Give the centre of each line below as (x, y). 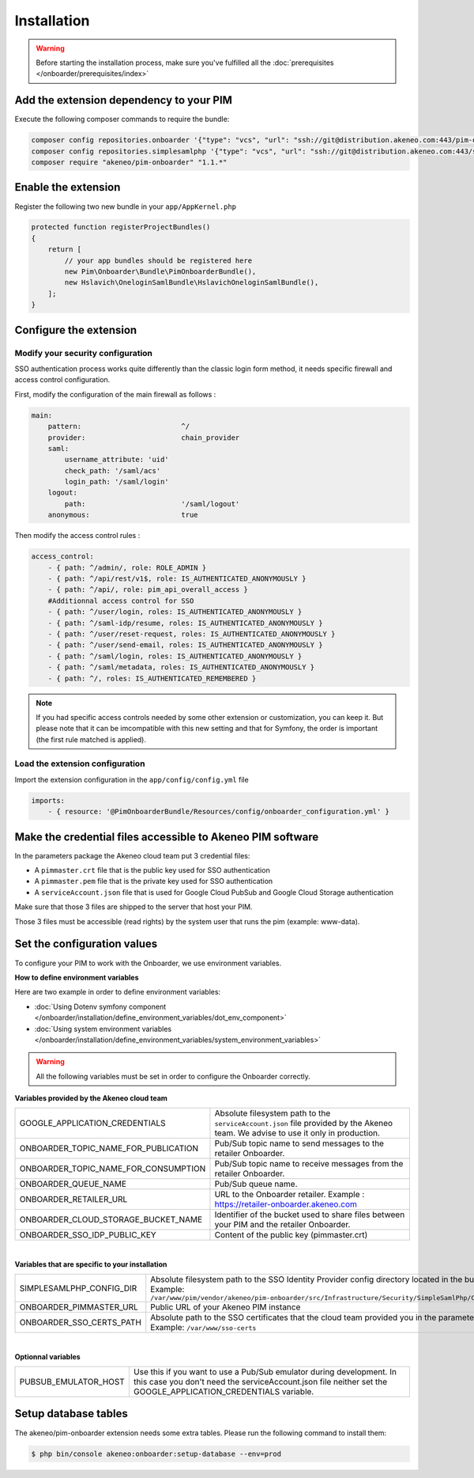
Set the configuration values (86, 944)
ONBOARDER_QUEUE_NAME (73, 1184)
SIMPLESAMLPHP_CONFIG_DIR (78, 1288)
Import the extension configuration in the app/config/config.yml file (132, 779)
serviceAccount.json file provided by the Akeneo (304, 1124)
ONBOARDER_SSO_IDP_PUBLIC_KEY (88, 1235)
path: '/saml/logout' (152, 504)
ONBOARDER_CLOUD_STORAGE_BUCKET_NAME (111, 1220)
